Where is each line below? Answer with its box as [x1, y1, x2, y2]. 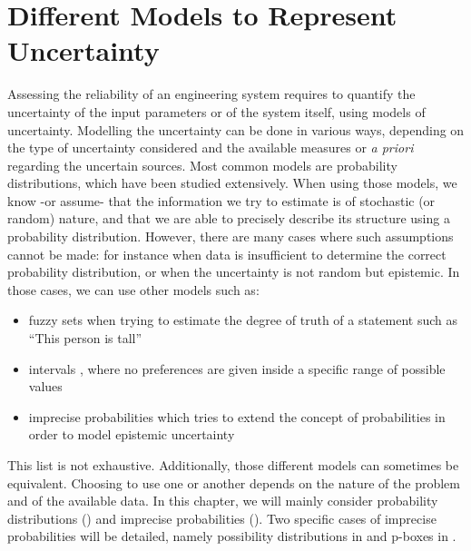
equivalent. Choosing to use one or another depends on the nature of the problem [7, 473, 460, 492]
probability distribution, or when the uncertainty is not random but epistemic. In [7, 262, 460, 281]
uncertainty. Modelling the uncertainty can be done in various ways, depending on [7, 120, 465, 139]
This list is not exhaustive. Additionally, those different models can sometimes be [7, 456, 459, 474]
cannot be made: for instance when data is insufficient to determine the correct [7, 244, 446, 263]
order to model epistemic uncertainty [28, 425, 235, 444]
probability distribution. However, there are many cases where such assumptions [7, 227, 454, 246]
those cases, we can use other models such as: [7, 280, 260, 299]
